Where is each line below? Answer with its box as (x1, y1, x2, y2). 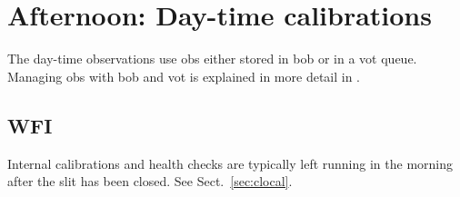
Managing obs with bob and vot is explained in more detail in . (7, 66, 361, 85)
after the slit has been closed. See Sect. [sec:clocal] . (7, 172, 293, 191)
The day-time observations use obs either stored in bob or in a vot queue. (7, 49, 417, 68)
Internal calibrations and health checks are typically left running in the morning (7, 153, 454, 172)
